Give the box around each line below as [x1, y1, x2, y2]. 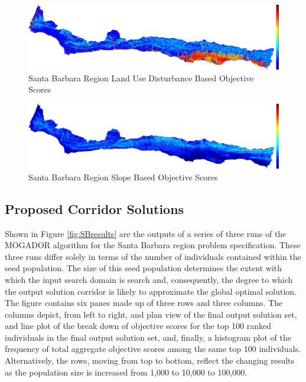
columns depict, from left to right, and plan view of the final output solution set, [5, 308, 297, 320]
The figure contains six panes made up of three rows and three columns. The [5, 297, 283, 309]
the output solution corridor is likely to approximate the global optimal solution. [5, 285, 297, 297]
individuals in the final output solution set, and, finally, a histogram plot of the [5, 331, 292, 343]
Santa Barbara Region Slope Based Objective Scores [28, 170, 218, 183]
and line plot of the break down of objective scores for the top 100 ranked [5, 320, 272, 332]
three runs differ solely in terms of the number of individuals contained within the [5, 250, 301, 262]
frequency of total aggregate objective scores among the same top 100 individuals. [5, 343, 301, 355]
